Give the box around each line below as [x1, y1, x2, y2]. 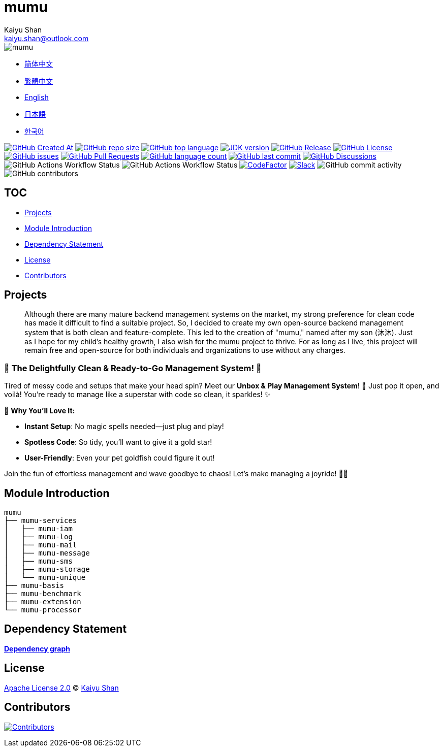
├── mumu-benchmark [4, 590, 81, 598]
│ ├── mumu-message [4, 549, 90, 558]
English [24, 92, 49, 102]
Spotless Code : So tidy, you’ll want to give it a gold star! [24, 438, 212, 447]
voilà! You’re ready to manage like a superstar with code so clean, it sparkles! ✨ [4, 390, 271, 399]
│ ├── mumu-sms [4, 557, 73, 566]
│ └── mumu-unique [4, 573, 86, 582]
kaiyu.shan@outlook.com [4, 34, 89, 43]
